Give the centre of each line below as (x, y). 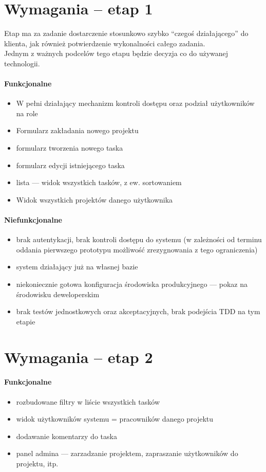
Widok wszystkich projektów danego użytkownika (94, 199)
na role (27, 113)
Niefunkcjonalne (33, 220)
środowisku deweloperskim (58, 294)
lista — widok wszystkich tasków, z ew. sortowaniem (99, 182)
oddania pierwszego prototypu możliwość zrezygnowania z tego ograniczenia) (137, 249)
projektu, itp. (37, 463)
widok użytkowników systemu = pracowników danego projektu (115, 419)
